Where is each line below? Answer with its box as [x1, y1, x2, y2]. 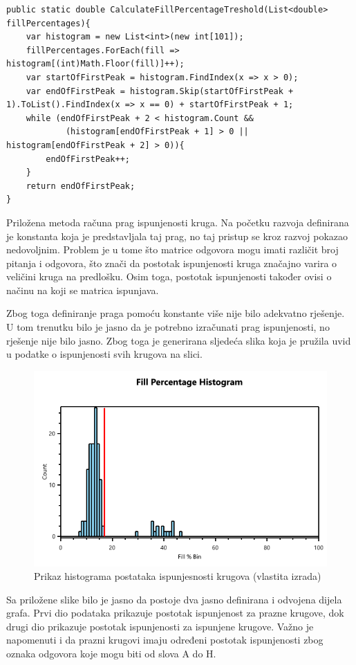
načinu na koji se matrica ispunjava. [6, 282, 159, 297]
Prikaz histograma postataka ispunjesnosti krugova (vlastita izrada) [34, 569, 321, 583]
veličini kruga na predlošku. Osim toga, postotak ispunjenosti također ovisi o [6, 269, 332, 284]
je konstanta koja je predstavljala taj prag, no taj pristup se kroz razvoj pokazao [6, 228, 348, 243]
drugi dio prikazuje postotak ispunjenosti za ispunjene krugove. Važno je [6, 619, 314, 633]
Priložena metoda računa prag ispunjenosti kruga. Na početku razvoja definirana [6, 215, 349, 229]
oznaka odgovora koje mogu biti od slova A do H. [6, 646, 216, 661]
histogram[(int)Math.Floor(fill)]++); [6, 59, 185, 69]
